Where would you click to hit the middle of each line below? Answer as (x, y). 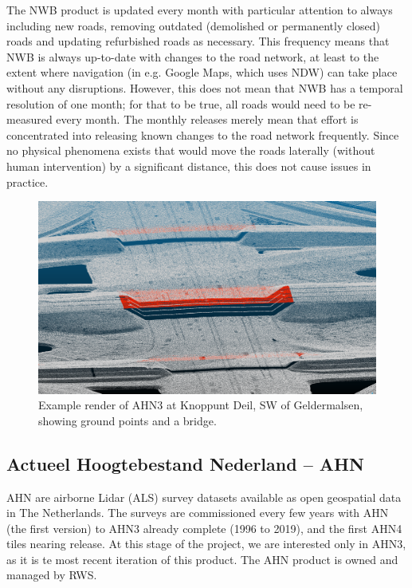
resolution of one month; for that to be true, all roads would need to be (181, 103)
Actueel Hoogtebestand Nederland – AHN (185, 463)
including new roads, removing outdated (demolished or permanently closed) (194, 25)
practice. (27, 182)
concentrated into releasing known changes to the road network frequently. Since (203, 134)
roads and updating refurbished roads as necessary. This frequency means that (198, 41)
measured (29, 119)
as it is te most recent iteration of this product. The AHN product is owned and (202, 559)
